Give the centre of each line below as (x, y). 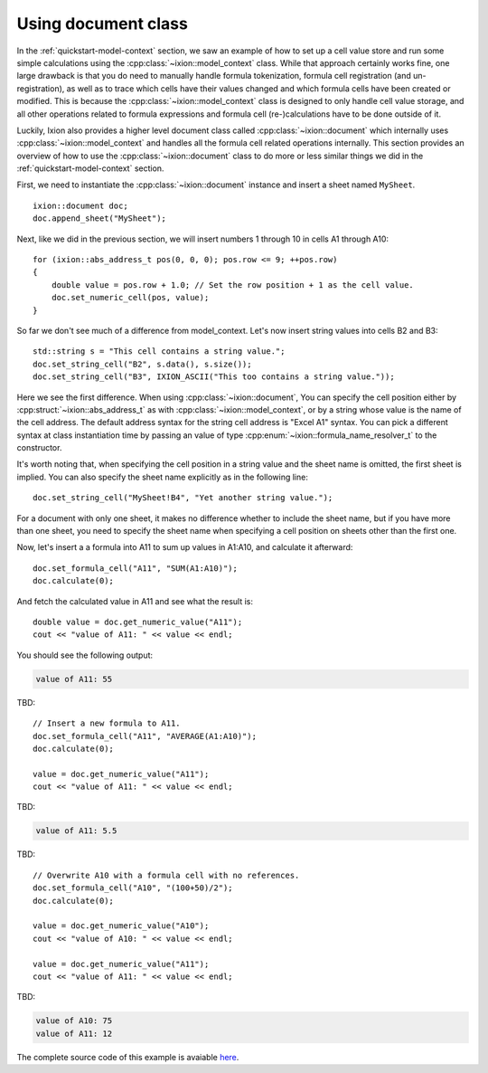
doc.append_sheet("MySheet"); (100, 218)
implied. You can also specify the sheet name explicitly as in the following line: (163, 477)
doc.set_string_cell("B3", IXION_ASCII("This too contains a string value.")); (214, 377)
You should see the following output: (85, 655)
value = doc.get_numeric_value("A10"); (121, 926)
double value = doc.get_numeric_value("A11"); (138, 622)
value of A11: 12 (74, 1033)
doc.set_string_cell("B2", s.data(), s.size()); (142, 364)
